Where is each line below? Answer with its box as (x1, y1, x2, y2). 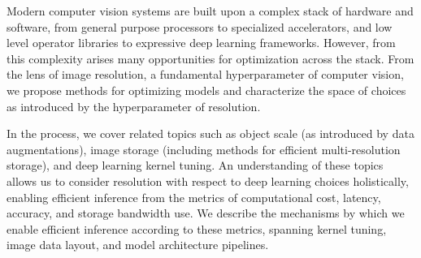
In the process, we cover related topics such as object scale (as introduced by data (7, 125, 414, 142)
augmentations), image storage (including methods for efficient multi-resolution (7, 140, 401, 157)
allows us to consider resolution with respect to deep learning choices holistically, (7, 172, 409, 189)
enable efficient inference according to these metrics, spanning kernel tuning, (7, 220, 387, 237)
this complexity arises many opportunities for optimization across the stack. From (7, 49, 414, 67)
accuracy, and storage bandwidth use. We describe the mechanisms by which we (7, 204, 405, 221)
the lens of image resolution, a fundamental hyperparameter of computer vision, (7, 66, 404, 83)
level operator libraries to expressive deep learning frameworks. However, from (7, 34, 396, 51)
